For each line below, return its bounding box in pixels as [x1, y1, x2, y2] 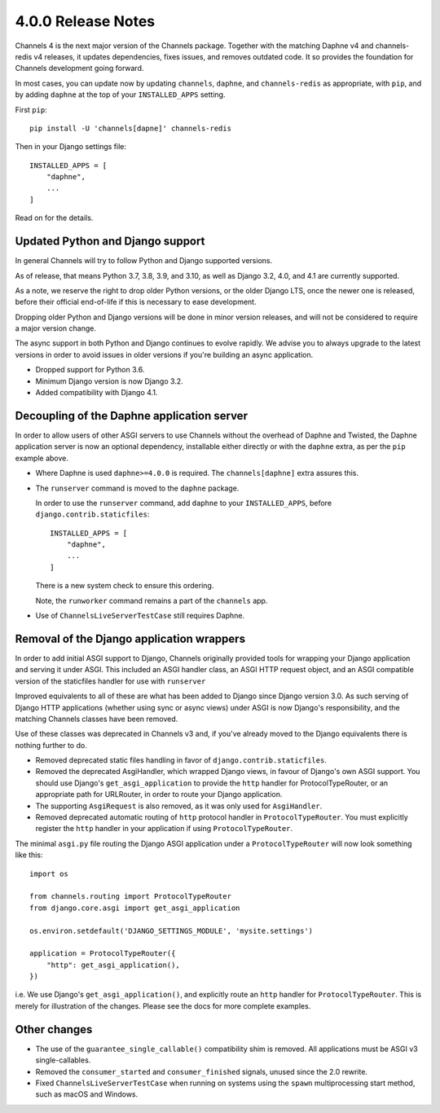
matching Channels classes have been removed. [15, 714, 178, 724]
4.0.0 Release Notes [15, 12, 155, 30]
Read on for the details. [15, 213, 94, 223]
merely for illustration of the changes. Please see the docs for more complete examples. [15, 1001, 311, 1010]
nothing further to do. [15, 740, 87, 750]
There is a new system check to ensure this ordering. [35, 581, 214, 591]
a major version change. [15, 323, 97, 333]
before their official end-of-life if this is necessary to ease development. [15, 297, 257, 307]
